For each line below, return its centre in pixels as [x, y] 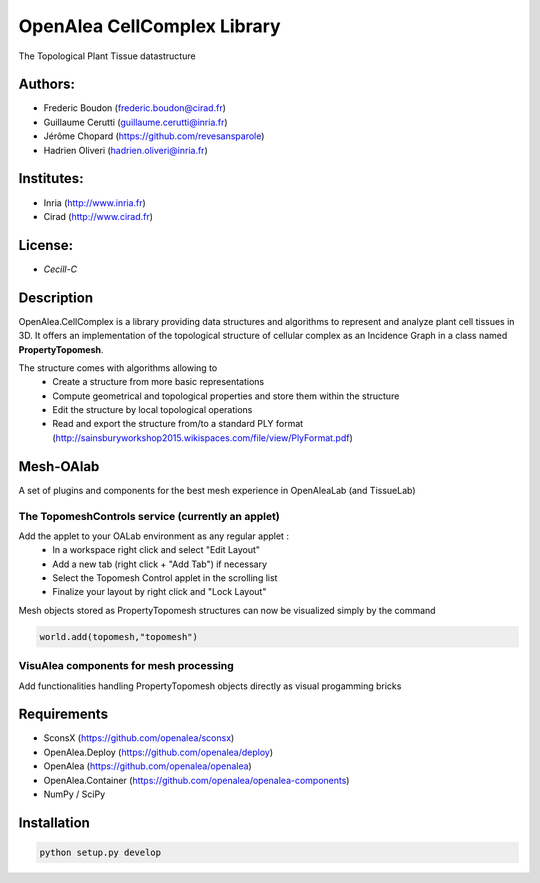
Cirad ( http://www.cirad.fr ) [98, 216]
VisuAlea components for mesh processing [126, 666]
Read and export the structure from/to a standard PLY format [178, 424]
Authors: [46, 84]
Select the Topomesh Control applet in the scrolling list [165, 578]
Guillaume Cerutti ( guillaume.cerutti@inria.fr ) [136, 122]
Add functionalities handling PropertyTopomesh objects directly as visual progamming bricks [210, 686]
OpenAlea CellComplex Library [149, 26]
